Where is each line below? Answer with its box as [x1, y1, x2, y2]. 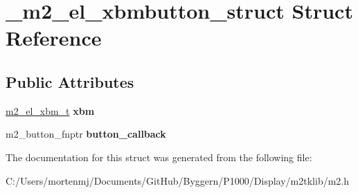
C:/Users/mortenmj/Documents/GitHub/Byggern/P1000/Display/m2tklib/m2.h [6, 173, 350, 187]
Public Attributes [6, 71, 134, 92]
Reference [6, 24, 102, 52]
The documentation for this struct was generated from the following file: [6, 149, 312, 164]
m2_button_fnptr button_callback [6, 127, 166, 141]
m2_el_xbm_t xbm [6, 103, 95, 118]
